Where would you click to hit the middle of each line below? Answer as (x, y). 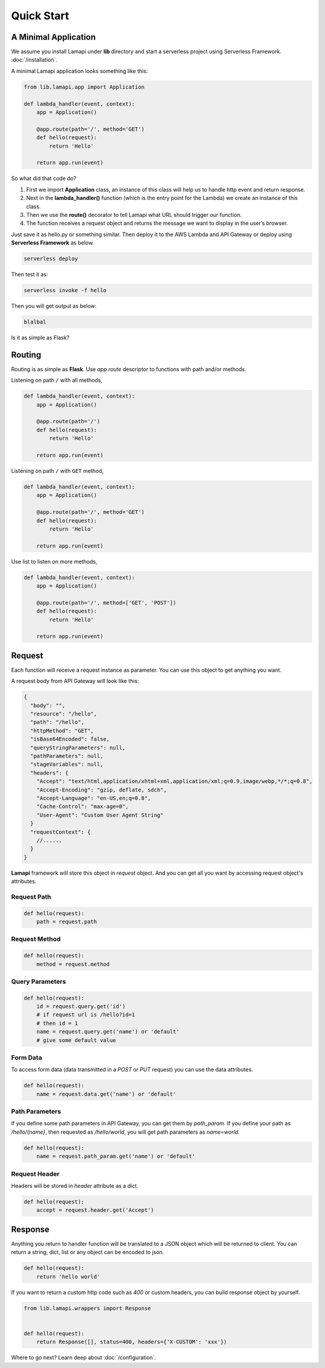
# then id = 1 (57, 1023)
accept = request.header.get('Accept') (95, 1210)
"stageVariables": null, (67, 764)
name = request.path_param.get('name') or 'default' (116, 1156)
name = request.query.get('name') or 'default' (108, 1032)
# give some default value (76, 1040)
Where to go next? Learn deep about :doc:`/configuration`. (84, 1358)
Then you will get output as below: (54, 306)
